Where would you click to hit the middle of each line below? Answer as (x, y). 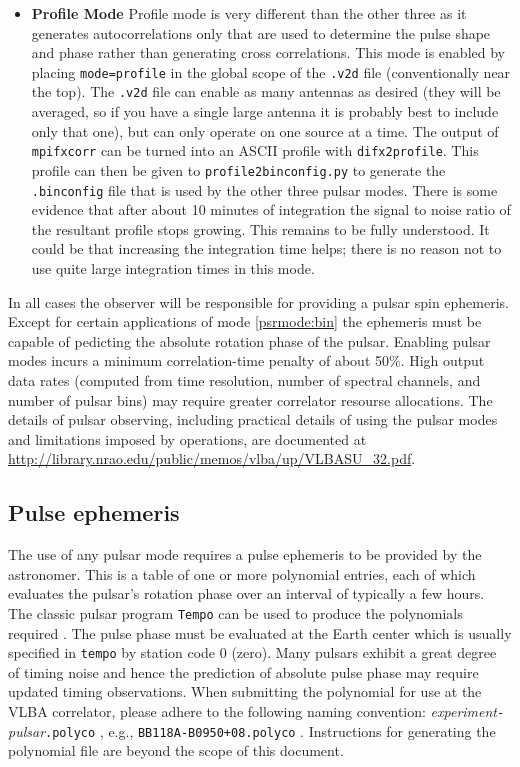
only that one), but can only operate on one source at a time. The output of (265, 130)
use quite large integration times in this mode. (173, 268)
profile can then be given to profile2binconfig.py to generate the (238, 169)
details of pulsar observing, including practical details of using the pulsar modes (253, 419)
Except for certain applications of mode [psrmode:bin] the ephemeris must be (245, 321)
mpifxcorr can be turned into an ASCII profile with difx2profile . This (255, 150)
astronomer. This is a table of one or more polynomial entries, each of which (242, 573)
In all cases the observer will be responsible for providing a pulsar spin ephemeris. (259, 301)
